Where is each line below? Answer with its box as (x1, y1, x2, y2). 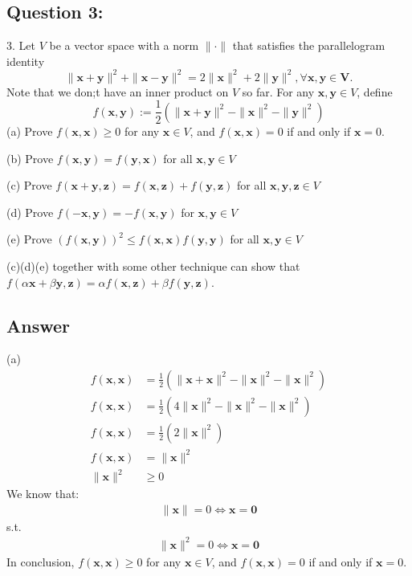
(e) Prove (6, 231, 52, 247)
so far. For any (242, 83, 315, 100)
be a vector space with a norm (49, 37, 199, 54)
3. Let (6, 37, 35, 54)
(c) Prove (6, 177, 52, 194)
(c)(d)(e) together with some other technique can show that (6, 257, 300, 274)
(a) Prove (6, 122, 53, 139)
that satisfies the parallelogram (232, 37, 385, 54)
